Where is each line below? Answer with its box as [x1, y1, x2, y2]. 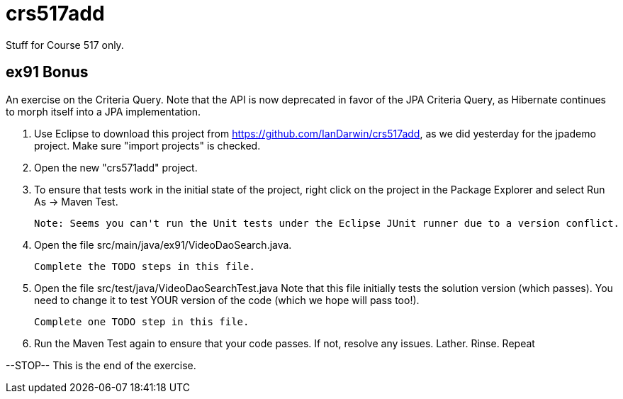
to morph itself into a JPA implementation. [6, 105, 201, 118]
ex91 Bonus [6, 63, 89, 82]
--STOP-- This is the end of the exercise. [6, 359, 196, 371]
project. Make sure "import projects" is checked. [34, 139, 261, 152]
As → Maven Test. [34, 195, 118, 208]
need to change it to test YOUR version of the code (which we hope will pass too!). [34, 293, 420, 306]
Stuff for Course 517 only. [6, 38, 124, 51]
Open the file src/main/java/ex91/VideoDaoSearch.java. [34, 238, 292, 251]
